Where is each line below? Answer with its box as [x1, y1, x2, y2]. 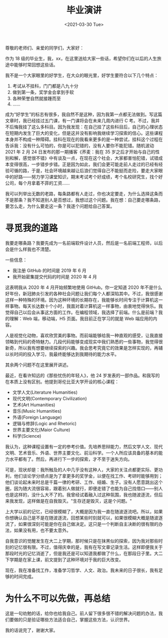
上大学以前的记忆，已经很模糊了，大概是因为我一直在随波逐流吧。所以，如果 [5, 508, 163, 515]
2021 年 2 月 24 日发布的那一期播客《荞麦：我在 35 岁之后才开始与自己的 [5, 148, 156, 155]
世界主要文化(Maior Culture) [12, 427, 70, 433]
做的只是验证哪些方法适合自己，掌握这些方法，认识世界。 [13, 617, 132, 623]
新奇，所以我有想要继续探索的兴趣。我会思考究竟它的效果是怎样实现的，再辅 [5, 345, 163, 351]
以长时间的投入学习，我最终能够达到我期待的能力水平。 [5, 351, 119, 357]
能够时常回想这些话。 [13, 61, 58, 67]
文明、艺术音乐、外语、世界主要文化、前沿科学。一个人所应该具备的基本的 [5, 450, 158, 456]
